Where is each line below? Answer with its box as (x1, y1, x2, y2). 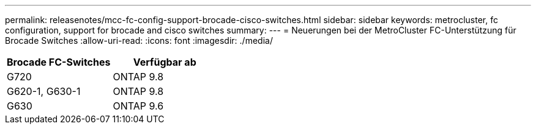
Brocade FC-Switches (7, 56, 111, 68)
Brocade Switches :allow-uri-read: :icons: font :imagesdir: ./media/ (5, 35, 273, 46)
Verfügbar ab (133, 56, 196, 68)
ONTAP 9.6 (113, 100, 164, 112)
